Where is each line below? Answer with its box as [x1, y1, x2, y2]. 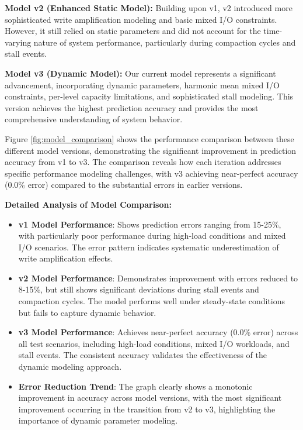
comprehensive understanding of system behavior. [5, 113, 183, 125]
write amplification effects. [18, 252, 113, 264]
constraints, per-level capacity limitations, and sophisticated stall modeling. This [5, 90, 294, 102]
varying [5, 36, 32, 48]
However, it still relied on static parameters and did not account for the [5, 25, 261, 37]
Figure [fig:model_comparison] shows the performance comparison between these [5, 132, 294, 145]
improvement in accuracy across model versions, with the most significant [18, 391, 282, 404]
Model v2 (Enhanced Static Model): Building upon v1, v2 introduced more [5, 2, 292, 13]
